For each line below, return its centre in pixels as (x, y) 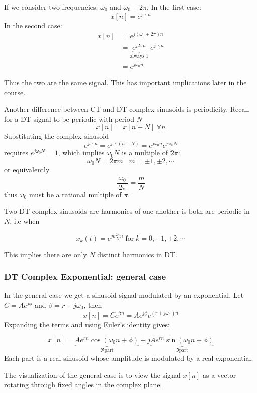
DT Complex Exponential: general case (85, 277)
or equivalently (27, 169)
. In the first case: (174, 7)
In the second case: (33, 25)
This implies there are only (46, 254)
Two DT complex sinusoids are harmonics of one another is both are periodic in (127, 211)
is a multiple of (145, 153)
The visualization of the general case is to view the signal (92, 375)
